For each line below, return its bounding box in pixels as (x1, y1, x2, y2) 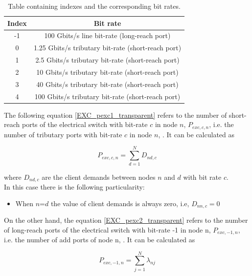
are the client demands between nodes (42, 171, 156, 182)
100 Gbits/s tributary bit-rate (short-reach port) (34, 91, 181, 101)
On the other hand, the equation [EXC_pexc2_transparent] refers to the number (4, 215, 248, 225)
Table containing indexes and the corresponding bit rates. (8, 1, 181, 11)
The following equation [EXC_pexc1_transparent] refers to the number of (4, 109, 227, 120)
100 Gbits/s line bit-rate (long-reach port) (44, 30, 171, 41)
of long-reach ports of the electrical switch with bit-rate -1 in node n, (4, 224, 211, 234)
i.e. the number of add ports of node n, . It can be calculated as (4, 234, 195, 245)
